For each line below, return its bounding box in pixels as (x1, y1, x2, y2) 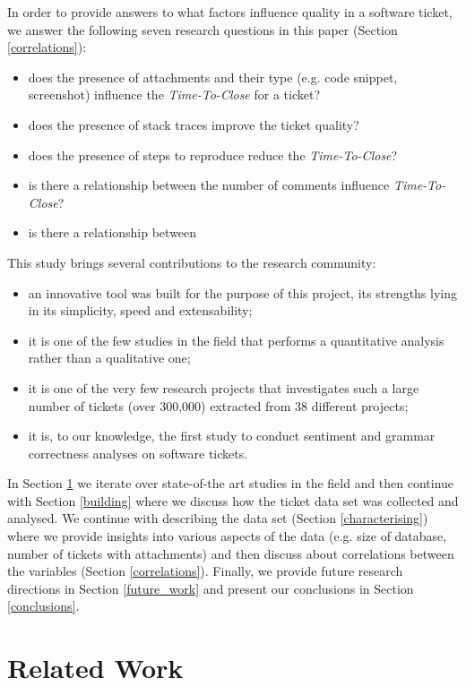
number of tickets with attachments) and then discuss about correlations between (7, 544, 454, 562)
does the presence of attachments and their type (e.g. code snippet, (28, 67, 398, 86)
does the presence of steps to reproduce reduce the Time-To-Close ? (28, 145, 398, 164)
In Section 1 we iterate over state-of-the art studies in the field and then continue (7, 474, 454, 493)
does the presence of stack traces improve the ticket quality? (28, 115, 359, 133)
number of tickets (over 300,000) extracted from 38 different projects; (28, 396, 409, 415)
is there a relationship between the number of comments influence (28, 176, 390, 194)
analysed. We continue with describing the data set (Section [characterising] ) (7, 509, 428, 527)
